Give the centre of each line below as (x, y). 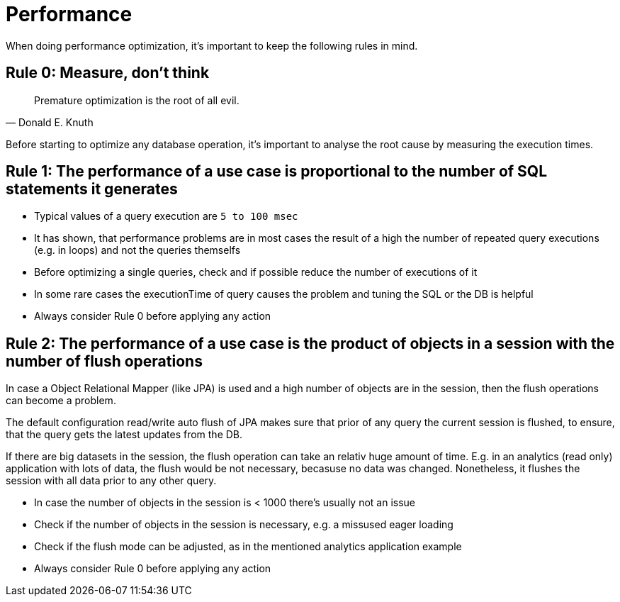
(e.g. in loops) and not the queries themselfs (137, 250)
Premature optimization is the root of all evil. (137, 100)
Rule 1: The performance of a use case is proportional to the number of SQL (277, 172)
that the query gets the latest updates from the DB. (124, 435)
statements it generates (92, 189)
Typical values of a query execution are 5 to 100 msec (166, 216)
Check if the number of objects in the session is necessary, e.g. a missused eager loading (244, 525)
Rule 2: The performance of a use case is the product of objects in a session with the (310, 343)
